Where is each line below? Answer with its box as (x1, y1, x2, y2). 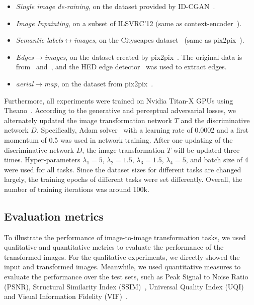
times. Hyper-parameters (4, 154, 80, 165)
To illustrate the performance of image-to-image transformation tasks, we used (4, 232, 246, 242)
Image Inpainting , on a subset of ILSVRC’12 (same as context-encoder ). (16, 18, 242, 28)
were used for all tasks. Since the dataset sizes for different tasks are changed (4, 164, 241, 174)
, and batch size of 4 (186, 154, 248, 165)
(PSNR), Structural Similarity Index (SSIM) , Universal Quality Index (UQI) (4, 281, 244, 291)
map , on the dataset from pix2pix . (44, 78, 153, 88)
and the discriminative (181, 115, 250, 125)
